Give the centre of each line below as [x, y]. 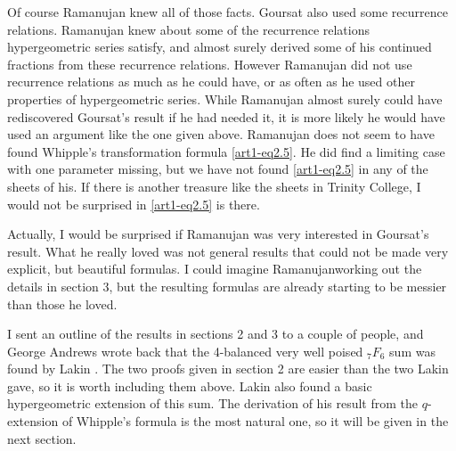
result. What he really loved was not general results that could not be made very [228, 251]
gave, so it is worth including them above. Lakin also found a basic [190, 385]
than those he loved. [62, 303]
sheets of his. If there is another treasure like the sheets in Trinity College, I [214, 186]
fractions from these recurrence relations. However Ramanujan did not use [210, 64]
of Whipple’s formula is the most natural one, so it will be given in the [255, 421]
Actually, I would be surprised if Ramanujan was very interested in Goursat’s [218, 234]
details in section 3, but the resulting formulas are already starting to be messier [227, 286]
